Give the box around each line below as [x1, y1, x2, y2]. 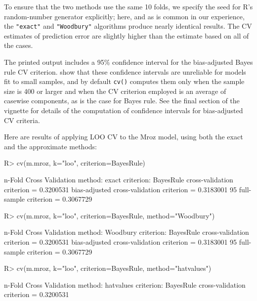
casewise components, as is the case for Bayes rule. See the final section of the [4, 95, 240, 106]
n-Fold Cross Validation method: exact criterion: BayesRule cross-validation [4, 174, 233, 185]
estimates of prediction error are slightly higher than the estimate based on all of [4, 30, 249, 41]
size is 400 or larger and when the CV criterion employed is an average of [4, 86, 226, 96]
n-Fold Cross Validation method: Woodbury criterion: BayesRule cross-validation [4, 227, 249, 237]
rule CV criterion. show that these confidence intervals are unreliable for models [4, 66, 246, 77]
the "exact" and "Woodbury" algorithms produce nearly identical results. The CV [4, 21, 252, 31]
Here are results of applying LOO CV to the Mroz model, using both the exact [4, 131, 243, 142]
